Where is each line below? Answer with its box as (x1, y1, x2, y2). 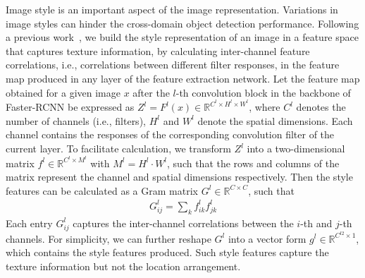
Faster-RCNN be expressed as (6, 99, 135, 114)
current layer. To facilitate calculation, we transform (6, 141, 231, 155)
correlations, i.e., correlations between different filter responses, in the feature (6, 57, 340, 72)
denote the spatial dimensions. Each (197, 113, 353, 128)
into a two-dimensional (247, 141, 345, 155)
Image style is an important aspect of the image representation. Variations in (6, 2, 338, 16)
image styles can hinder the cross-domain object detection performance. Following (6, 16, 359, 30)
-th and (300, 215, 333, 230)
